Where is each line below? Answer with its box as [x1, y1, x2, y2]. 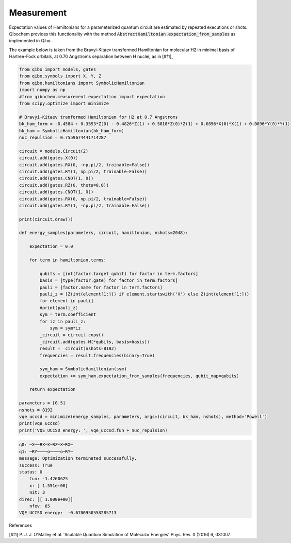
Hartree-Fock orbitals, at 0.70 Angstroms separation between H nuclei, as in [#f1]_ [9, 54, 174, 59]
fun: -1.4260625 [29, 476, 68, 482]
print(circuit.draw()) [19, 217, 73, 222]
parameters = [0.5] [19, 400, 65, 406]
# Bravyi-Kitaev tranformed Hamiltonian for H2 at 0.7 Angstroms [19, 114, 178, 120]
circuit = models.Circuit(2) [19, 148, 89, 154]
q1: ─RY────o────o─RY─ [19, 449, 73, 454]
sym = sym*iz [49, 325, 81, 331]
